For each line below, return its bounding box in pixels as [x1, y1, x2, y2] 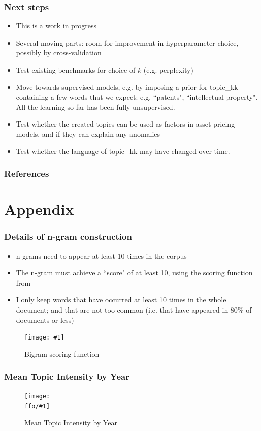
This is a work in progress [16, 20, 97, 31]
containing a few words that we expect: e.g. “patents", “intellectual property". [16, 91, 258, 102]
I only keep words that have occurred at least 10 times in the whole [16, 294, 226, 305]
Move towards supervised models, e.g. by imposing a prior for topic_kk [16, 81, 238, 92]
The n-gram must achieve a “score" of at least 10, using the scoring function [16, 267, 253, 278]
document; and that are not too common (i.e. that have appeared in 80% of [16, 304, 252, 315]
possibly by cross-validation [16, 47, 102, 58]
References [4, 167, 49, 180]
